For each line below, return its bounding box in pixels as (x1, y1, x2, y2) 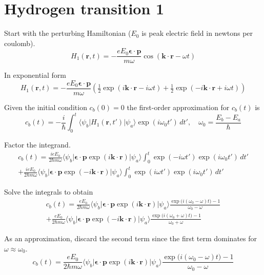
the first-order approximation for (127, 102, 230, 113)
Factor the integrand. (4, 139, 71, 150)
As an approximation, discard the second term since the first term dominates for (4, 233, 257, 244)
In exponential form (4, 70, 67, 80)
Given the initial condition (4, 102, 87, 113)
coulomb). (4, 37, 35, 48)
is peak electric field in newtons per (141, 28, 253, 38)
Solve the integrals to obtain (4, 186, 93, 197)
